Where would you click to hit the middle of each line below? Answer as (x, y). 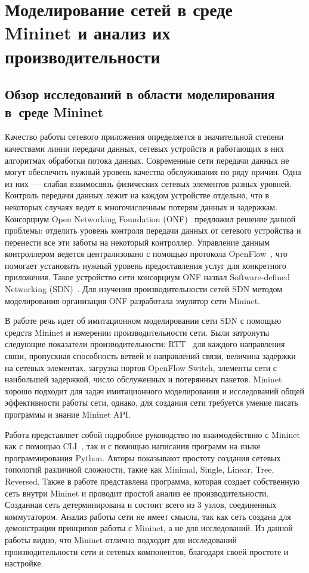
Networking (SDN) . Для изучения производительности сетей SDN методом (144, 289)
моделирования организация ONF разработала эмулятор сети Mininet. (133, 300)
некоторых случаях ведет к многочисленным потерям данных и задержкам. (141, 206)
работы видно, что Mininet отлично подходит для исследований (121, 539)
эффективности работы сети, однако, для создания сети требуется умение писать (152, 402)
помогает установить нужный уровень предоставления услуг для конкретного (146, 265)
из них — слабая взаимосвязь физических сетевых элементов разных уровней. (148, 183)
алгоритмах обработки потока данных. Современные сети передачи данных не (147, 160)
